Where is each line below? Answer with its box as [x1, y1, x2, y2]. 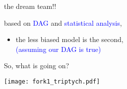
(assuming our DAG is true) [15, 44, 101, 54]
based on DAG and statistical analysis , [4, 17, 122, 28]
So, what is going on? [4, 60, 69, 71]
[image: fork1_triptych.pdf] [4, 78, 100, 85]
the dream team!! [4, 1, 57, 11]
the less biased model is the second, [15, 34, 124, 44]
